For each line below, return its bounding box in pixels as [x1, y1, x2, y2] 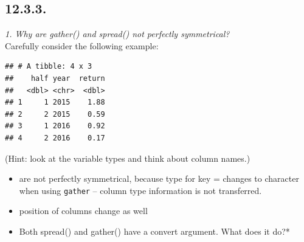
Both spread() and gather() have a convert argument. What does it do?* [19, 224, 290, 237]
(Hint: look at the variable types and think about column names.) [5, 151, 250, 164]
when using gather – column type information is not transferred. [19, 184, 262, 196]
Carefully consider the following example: [5, 39, 159, 52]
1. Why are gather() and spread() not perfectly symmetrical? [5, 27, 230, 40]
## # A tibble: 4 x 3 [5, 62, 92, 71]
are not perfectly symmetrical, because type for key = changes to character [19, 172, 299, 185]
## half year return [5, 74, 105, 83]
